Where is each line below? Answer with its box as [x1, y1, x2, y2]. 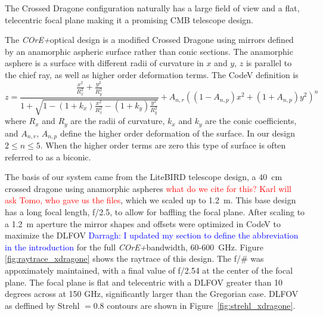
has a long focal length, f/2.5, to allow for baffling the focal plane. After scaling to [5, 206, 305, 218]
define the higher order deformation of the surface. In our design [60, 126, 295, 139]
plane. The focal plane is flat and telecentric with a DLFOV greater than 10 [5, 275, 282, 288]
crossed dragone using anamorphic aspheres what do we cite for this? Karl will [5, 182, 291, 194]
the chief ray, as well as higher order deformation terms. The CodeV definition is [5, 68, 299, 80]
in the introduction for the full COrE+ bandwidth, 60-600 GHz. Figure [5, 240, 263, 253]
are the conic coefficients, [205, 114, 297, 127]
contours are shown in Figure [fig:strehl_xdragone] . [107, 299, 296, 311]
